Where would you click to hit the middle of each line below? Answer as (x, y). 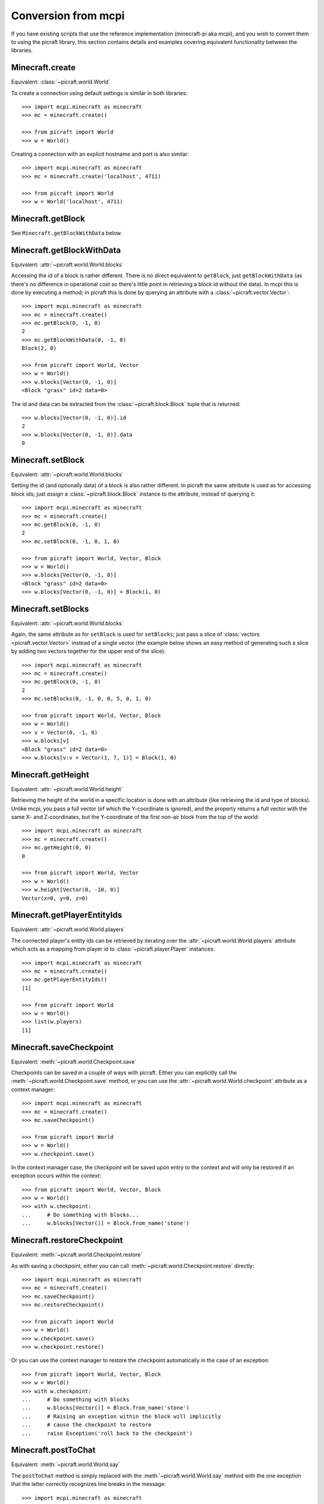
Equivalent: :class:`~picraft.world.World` (61, 82)
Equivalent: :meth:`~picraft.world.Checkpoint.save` (74, 1061)
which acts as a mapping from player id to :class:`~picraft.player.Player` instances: (113, 949)
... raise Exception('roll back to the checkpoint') (107, 1433)
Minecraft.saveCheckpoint (62, 1047)
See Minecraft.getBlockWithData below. (67, 233)
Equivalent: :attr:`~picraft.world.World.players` (68, 929)
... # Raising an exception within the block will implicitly (121, 1416)
